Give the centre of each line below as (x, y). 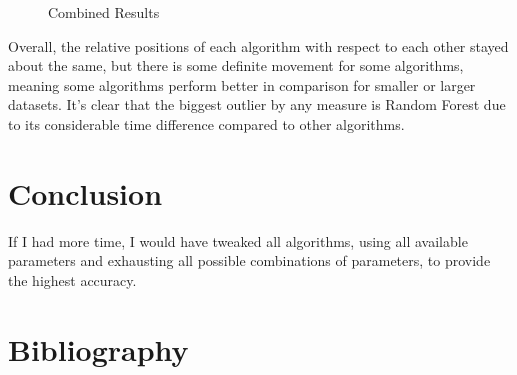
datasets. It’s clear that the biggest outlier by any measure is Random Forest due (257, 104)
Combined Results (104, 12)
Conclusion (85, 192)
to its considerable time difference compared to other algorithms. (206, 123)
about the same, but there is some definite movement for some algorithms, (236, 65)
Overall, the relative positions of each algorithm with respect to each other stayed (258, 45)
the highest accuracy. (72, 279)
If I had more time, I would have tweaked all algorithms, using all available (238, 240)
